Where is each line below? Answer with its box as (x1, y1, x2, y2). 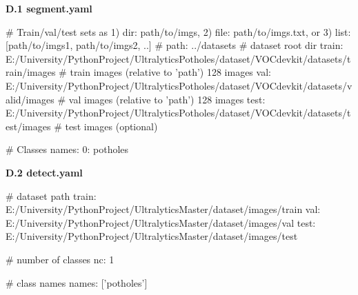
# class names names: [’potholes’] (6, 275, 148, 289)
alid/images (6, 92, 54, 106)
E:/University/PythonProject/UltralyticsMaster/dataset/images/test (6, 229, 298, 243)
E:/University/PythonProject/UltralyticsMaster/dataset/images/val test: (6, 215, 316, 230)
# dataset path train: (6, 188, 97, 203)
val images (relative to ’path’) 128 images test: (68, 92, 266, 106)
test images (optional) (65, 119, 158, 133)
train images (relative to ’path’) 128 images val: (70, 65, 271, 79)
